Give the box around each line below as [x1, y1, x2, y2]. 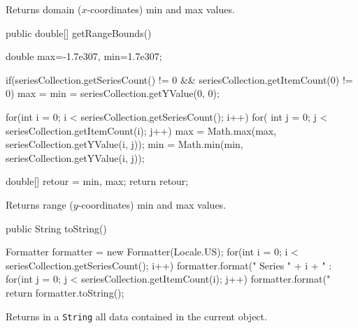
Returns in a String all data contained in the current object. [6, 308, 267, 323]
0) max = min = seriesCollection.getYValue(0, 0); [6, 86, 220, 100]
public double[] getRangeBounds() [6, 25, 152, 40]
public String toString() [6, 221, 107, 235]
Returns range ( [6, 197, 73, 211]
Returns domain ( [6, 2, 82, 16]
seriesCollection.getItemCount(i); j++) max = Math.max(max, [6, 123, 277, 137]
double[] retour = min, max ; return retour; [6, 174, 189, 188]
